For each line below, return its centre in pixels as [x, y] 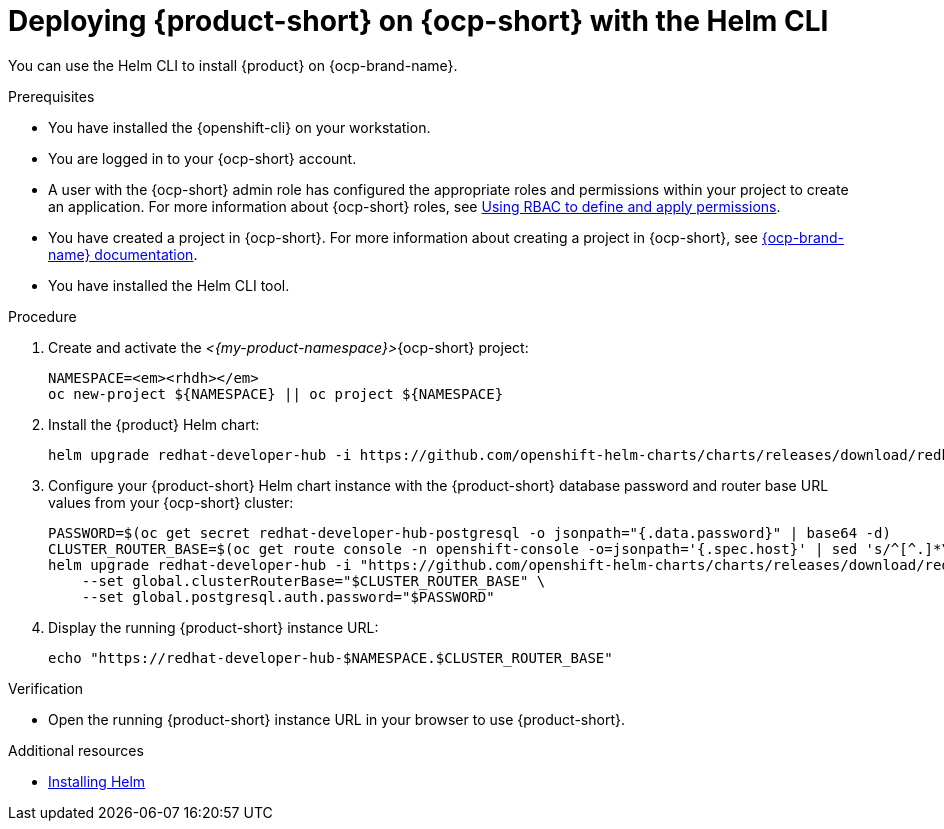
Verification [46, 688]
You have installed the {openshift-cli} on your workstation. [239, 127]
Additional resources [76, 750]
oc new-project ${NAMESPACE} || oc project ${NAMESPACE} [276, 393]
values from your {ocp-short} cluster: [171, 502]
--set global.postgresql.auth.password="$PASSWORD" [288, 596]
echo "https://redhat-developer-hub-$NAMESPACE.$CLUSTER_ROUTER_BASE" [330, 657]
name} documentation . [123, 254]
